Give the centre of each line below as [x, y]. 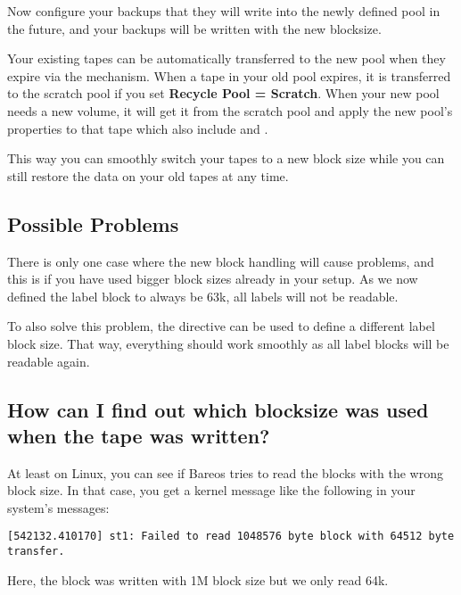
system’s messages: [58, 507]
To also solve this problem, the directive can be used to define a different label [221, 326]
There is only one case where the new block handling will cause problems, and [221, 261]
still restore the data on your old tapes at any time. [148, 175]
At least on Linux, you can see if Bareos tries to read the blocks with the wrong [225, 472]
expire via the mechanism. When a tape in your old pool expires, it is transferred [229, 75]
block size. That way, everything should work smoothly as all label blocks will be [228, 343]
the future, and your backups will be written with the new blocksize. [194, 28]
